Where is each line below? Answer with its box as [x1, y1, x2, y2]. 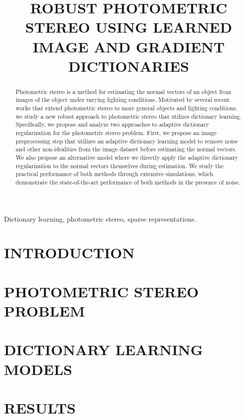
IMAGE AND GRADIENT [33, 36, 225, 56]
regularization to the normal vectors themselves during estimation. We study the [15, 161, 224, 170]
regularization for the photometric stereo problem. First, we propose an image [15, 129, 217, 137]
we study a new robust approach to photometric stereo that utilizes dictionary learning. [15, 112, 242, 120]
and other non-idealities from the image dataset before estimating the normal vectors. [15, 145, 237, 153]
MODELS [4, 359, 72, 379]
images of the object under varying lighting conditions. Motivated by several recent [15, 95, 230, 104]
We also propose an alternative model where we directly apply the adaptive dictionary [15, 153, 238, 161]
